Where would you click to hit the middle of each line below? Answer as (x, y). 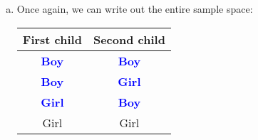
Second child (129, 39)
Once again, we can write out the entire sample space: (135, 9)
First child (52, 39)
